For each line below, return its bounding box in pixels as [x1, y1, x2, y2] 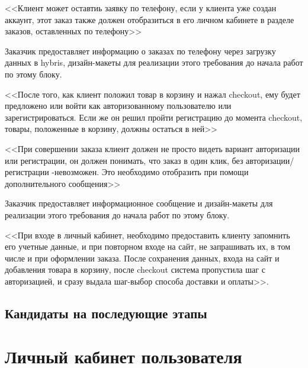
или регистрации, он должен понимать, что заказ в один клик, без [5, 154, 243, 166]
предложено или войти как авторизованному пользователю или [5, 99, 232, 112]
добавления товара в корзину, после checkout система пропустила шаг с [5, 263, 265, 276]
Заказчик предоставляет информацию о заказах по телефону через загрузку [5, 44, 276, 57]
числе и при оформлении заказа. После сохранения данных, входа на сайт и [5, 251, 280, 264]
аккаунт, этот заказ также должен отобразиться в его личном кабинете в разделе [5, 13, 294, 25]
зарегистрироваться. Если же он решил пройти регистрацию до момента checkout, [5, 111, 303, 123]
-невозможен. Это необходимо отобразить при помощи [52, 166, 249, 178]
